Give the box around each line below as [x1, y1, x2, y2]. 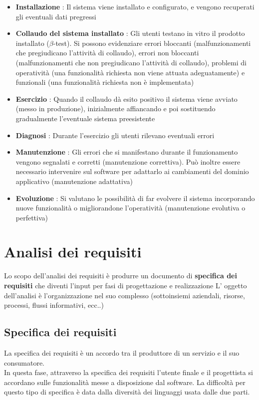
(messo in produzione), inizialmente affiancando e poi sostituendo [15, 103, 216, 114]
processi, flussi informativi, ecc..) [4, 300, 104, 310]
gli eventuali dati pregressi [15, 11, 96, 21]
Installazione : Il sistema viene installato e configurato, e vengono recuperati [15, 1, 255, 11]
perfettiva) [15, 212, 48, 222]
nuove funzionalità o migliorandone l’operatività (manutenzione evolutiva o [15, 202, 246, 213]
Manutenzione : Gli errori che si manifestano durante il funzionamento [15, 147, 238, 157]
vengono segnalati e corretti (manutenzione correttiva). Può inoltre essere [15, 156, 241, 167]
